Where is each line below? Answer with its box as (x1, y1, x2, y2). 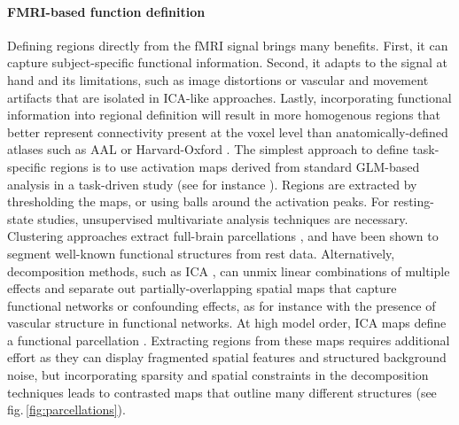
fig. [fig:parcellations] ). (7, 400, 126, 419)
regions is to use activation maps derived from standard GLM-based (50, 157, 420, 175)
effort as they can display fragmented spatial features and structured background (7, 348, 447, 367)
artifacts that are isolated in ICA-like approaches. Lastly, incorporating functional (7, 88, 452, 106)
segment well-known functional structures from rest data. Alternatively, (7, 243, 395, 262)
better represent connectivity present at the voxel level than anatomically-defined (7, 122, 448, 141)
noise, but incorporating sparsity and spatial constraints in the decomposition (7, 366, 429, 384)
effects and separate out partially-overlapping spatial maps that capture (7, 279, 397, 297)
